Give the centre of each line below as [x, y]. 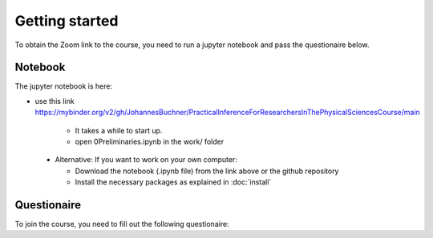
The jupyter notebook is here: [63, 86]
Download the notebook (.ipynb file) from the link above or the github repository [207, 171]
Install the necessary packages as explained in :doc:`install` [173, 182]
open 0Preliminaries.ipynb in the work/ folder [150, 142]
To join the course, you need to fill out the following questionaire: [122, 224]
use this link [55, 101]
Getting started [67, 21]
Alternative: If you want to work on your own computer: [146, 160]
